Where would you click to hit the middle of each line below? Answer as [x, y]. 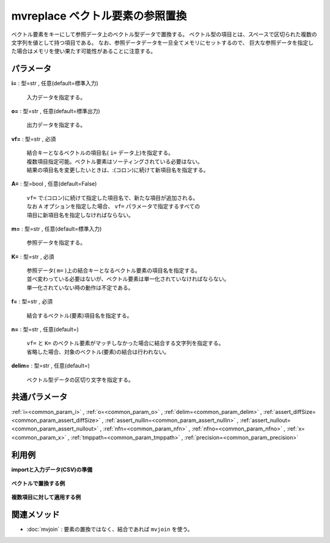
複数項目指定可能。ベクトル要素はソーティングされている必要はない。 [115, 161]
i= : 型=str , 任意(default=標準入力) [55, 83]
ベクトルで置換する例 [38, 483]
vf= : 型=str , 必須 [34, 139]
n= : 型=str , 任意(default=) [45, 330]
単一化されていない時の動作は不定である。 [80, 287]
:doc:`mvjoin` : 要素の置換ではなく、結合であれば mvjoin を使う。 [110, 530]
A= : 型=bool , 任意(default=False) [54, 184]
